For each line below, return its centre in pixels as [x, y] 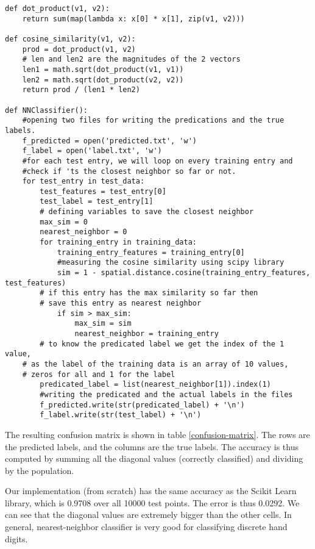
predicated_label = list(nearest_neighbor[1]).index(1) [155, 385]
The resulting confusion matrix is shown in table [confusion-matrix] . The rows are [157, 434]
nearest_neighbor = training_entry [147, 334]
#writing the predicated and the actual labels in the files [166, 394]
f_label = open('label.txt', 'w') [92, 151]
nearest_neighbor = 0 [83, 232]
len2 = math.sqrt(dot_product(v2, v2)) [103, 80]
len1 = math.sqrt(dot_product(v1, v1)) [103, 69]
